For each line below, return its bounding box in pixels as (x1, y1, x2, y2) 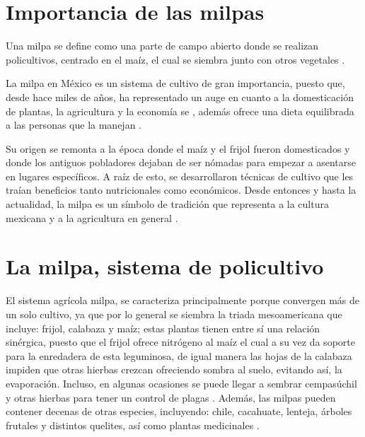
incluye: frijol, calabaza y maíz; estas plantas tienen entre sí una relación (6, 320, 320, 335)
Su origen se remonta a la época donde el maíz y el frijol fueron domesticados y (6, 141, 350, 156)
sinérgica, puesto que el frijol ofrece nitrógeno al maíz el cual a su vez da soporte (6, 334, 355, 349)
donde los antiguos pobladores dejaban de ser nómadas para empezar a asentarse (6, 155, 356, 170)
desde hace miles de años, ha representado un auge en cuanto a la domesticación (6, 89, 354, 104)
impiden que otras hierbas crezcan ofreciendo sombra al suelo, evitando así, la (6, 362, 342, 377)
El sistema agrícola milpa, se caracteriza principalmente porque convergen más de (6, 293, 360, 308)
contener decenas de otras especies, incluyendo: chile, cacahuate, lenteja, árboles (6, 404, 352, 419)
